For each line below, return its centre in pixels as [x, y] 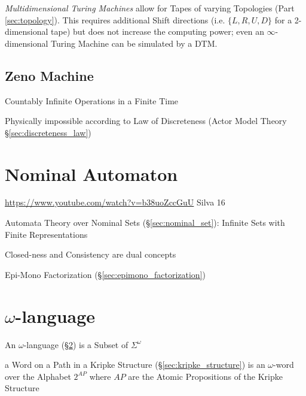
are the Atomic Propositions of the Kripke [205, 376]
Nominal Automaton [91, 173]
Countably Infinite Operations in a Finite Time [92, 100]
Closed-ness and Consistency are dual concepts [91, 254]
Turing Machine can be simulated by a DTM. [134, 43]
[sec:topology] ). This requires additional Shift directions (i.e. [115, 19]
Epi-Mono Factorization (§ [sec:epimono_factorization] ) [105, 274]
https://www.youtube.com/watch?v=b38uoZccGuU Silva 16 [115, 202]
